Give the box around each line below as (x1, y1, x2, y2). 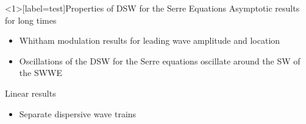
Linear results (5, 86, 56, 99)
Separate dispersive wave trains (19, 107, 137, 120)
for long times (5, 13, 57, 26)
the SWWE (19, 66, 63, 79)
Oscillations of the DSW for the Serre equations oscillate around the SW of (19, 54, 301, 67)
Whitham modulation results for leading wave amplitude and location (19, 34, 280, 47)
